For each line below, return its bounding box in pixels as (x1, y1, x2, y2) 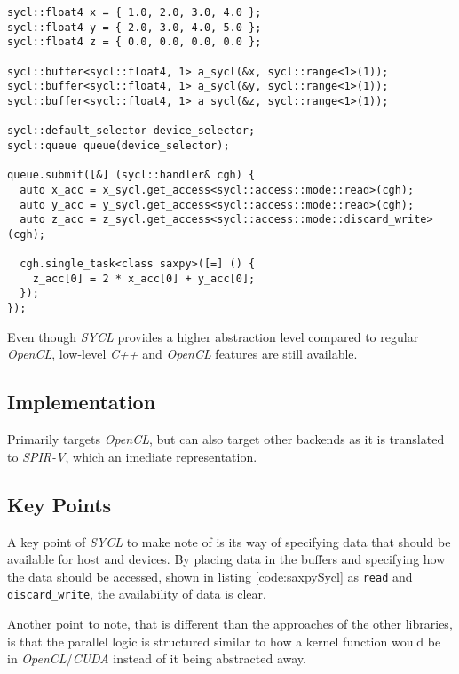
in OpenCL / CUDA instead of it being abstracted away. (7, 649, 306, 668)
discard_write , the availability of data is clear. (7, 584, 266, 603)
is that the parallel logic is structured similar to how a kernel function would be (7, 631, 441, 650)
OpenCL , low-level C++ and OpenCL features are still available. (7, 345, 358, 363)
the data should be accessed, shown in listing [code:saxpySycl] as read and (7, 567, 413, 585)
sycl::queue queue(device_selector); (7, 139, 230, 152)
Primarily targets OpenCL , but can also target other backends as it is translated (7, 430, 445, 448)
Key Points (7, 490, 112, 518)
